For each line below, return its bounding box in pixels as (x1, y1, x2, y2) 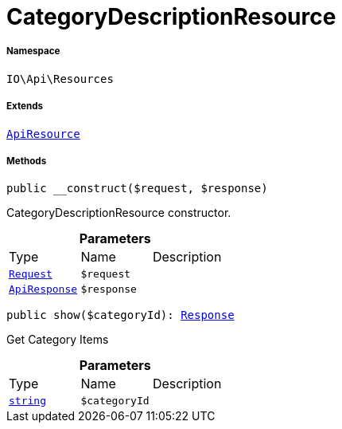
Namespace (6, 45, 60, 57)
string (9, 395, 46, 407)
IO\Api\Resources (6, 72, 114, 85)
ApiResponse (9, 283, 78, 296)
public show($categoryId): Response (6, 309, 235, 322)
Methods (6, 155, 47, 167)
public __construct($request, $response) (6, 182, 268, 195)
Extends (6, 100, 44, 112)
